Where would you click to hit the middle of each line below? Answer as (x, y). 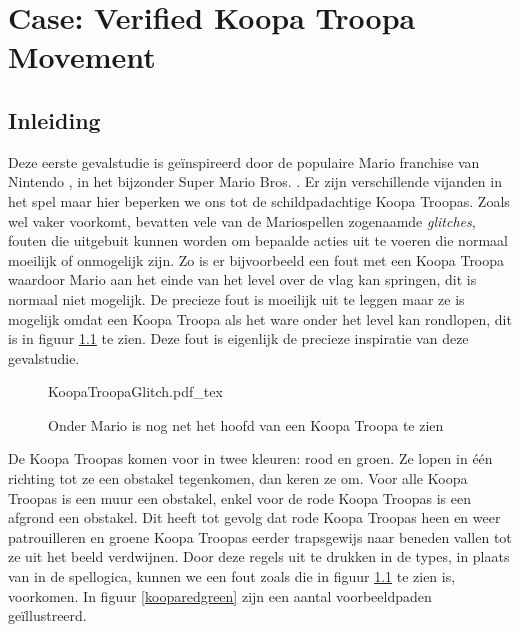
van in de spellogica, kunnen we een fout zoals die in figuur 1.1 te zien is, (232, 576)
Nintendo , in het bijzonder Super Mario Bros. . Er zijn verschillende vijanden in (255, 181)
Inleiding (54, 119)
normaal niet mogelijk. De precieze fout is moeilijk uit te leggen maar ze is (236, 298)
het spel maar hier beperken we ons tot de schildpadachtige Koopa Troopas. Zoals (259, 200)
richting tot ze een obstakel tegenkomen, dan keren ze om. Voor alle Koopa (238, 478)
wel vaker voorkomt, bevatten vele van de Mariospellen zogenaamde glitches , (242, 220)
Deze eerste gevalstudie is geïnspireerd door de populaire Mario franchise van (244, 161)
